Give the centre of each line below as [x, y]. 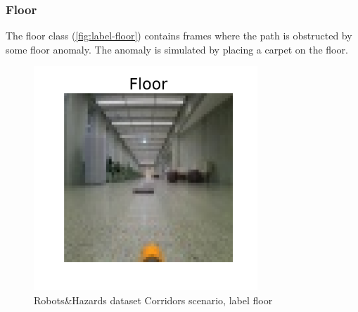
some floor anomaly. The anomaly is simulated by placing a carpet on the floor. [177, 49]
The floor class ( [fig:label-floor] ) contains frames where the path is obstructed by [179, 36]
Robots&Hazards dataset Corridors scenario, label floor [153, 300]
